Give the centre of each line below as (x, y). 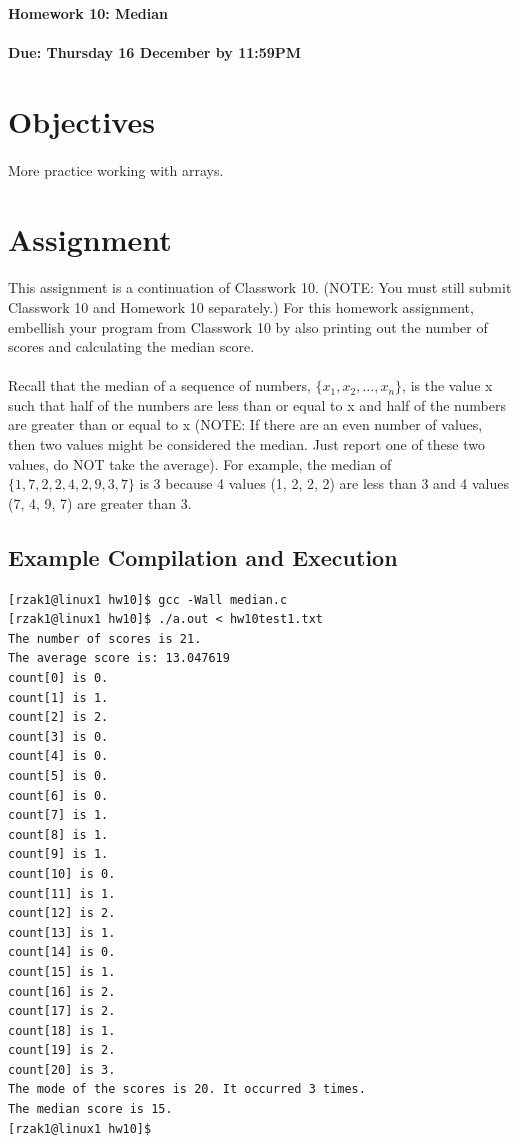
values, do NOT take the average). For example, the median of (200, 463)
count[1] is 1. (58, 697)
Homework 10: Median (88, 13)
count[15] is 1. (62, 971)
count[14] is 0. (62, 952)
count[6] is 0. (58, 795)
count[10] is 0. (62, 873)
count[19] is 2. (62, 1050)
